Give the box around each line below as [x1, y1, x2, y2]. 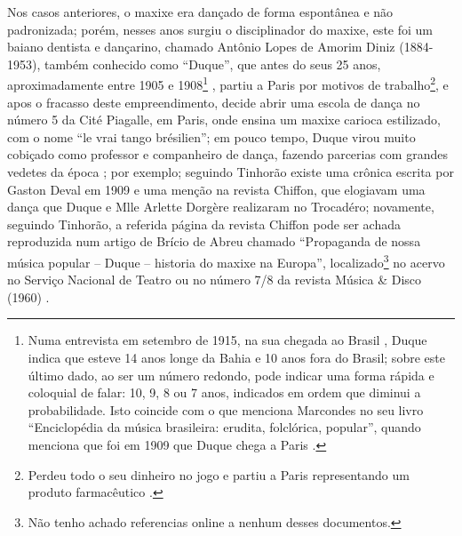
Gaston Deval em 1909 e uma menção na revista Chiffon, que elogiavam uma [7, 180, 426, 198]
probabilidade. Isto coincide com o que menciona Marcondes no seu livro [28, 400, 424, 419]
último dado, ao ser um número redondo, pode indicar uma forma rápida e [28, 365, 434, 384]
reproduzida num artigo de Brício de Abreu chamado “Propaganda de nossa [7, 232, 421, 251]
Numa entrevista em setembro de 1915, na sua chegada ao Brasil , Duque [28, 331, 427, 349]
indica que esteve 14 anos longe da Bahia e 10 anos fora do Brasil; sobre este [28, 348, 445, 366]
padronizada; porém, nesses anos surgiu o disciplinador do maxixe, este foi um [7, 20, 434, 38]
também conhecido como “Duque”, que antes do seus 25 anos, [44, 54, 381, 73]
